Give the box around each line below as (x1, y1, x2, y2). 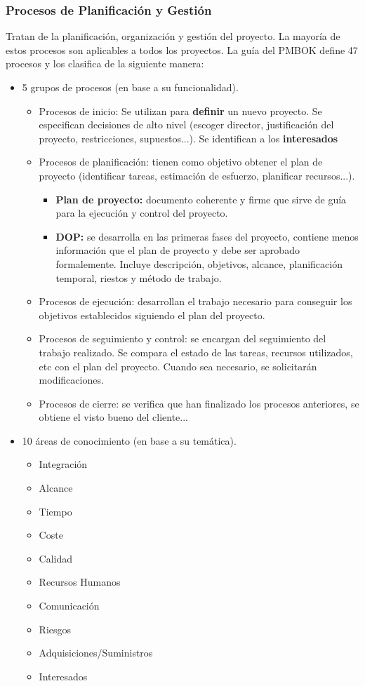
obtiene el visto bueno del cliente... (39, 410, 189, 424)
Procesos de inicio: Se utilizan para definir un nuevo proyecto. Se (39, 103, 322, 118)
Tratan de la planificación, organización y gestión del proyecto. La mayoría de (6, 29, 340, 43)
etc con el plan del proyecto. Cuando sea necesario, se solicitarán (39, 358, 317, 373)
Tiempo (39, 504, 72, 518)
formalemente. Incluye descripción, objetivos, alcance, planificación (55, 256, 343, 271)
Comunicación (39, 598, 100, 613)
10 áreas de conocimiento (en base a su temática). (22, 433, 237, 448)
